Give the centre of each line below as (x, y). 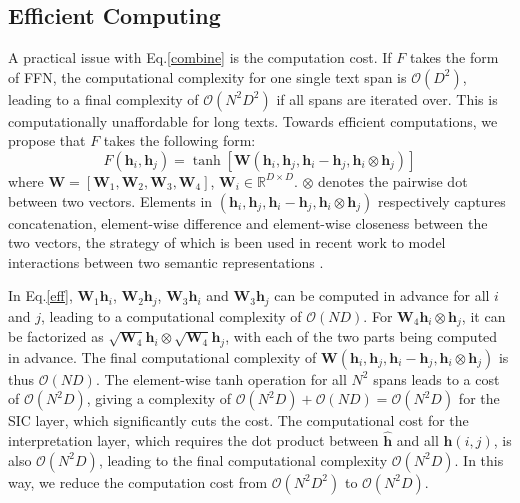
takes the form (454, 57)
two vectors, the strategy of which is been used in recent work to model (227, 242)
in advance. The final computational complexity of (162, 356)
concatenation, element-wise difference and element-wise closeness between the (248, 222)
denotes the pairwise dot (393, 180)
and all (417, 440)
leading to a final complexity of (103, 98)
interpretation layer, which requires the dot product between (193, 440)
